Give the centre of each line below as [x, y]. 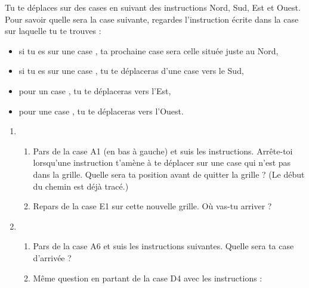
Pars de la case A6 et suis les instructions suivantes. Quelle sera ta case [163, 246]
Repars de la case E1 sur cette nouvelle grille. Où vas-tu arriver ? [152, 206]
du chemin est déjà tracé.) [81, 186]
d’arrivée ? [52, 257]
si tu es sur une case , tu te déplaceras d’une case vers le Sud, [131, 71]
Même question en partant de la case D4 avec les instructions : [148, 278]
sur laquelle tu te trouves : [53, 31]
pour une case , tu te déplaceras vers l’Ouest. [101, 111]
